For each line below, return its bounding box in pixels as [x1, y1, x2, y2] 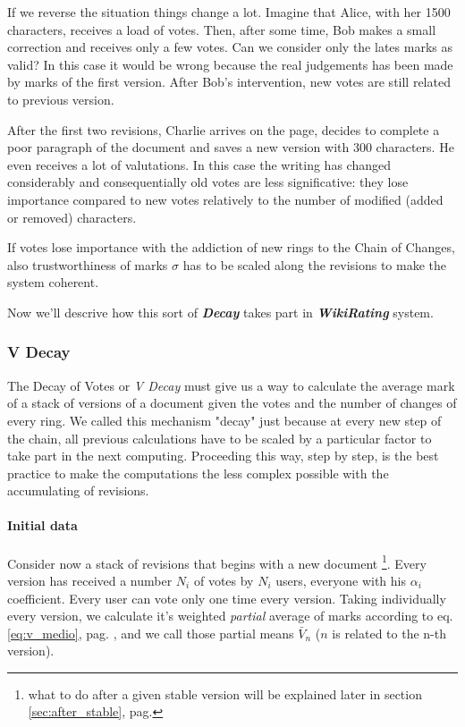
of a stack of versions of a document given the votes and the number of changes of [7, 393, 457, 412]
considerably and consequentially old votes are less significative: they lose [7, 173, 409, 191]
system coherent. [7, 273, 99, 292]
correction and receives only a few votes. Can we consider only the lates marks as [7, 38, 452, 56]
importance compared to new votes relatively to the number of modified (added [7, 190, 444, 208]
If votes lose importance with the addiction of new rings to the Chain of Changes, [7, 238, 455, 257]
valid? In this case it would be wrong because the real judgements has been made [7, 55, 453, 73]
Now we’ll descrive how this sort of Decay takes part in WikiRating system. [7, 302, 434, 321]
